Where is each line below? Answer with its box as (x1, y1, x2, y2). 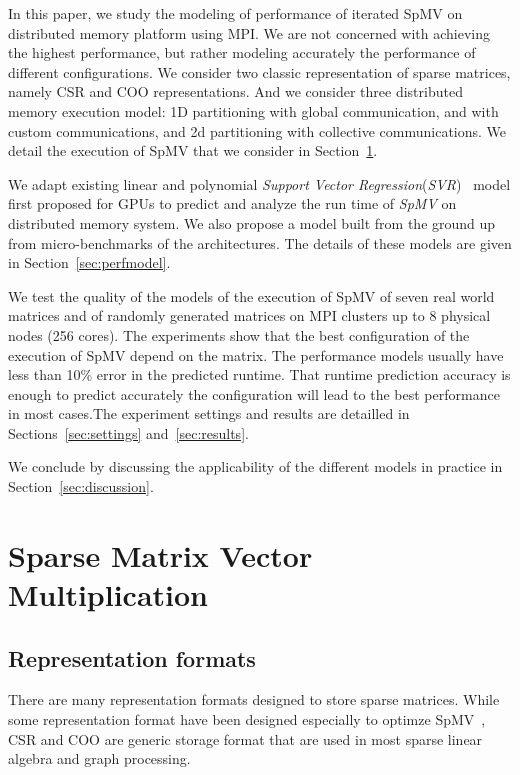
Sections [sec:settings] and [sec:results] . (8, 422, 249, 443)
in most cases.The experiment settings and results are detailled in (8, 403, 410, 424)
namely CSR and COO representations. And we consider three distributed (8, 81, 463, 102)
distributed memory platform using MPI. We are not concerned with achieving (8, 22, 491, 43)
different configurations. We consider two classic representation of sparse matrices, (8, 61, 511, 82)
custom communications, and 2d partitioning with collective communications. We (8, 120, 507, 141)
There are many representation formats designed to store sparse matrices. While (8, 689, 500, 710)
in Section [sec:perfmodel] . (8, 252, 171, 273)
